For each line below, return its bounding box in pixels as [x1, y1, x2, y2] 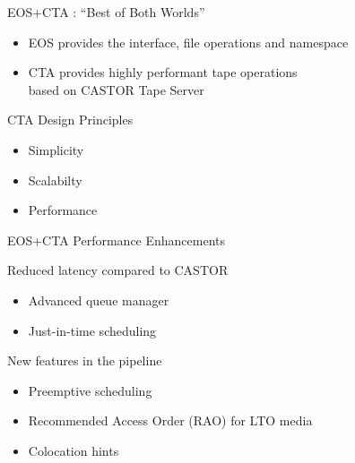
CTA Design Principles [7, 110, 134, 129]
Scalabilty [28, 170, 82, 189]
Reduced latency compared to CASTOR [7, 261, 229, 279]
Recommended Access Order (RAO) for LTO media [28, 411, 313, 430]
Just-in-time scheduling [28, 321, 157, 339]
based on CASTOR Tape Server [28, 80, 204, 99]
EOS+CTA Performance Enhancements [7, 230, 226, 249]
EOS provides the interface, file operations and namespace [28, 32, 349, 51]
